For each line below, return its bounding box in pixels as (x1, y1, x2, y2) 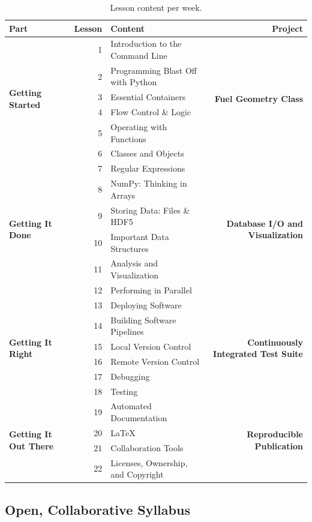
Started (9, 98, 41, 110)
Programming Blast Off (110, 64, 197, 76)
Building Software (110, 313, 176, 326)
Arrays (110, 188, 136, 201)
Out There (9, 440, 54, 452)
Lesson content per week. (110, 1, 202, 13)
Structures (110, 242, 149, 254)
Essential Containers (110, 91, 186, 103)
